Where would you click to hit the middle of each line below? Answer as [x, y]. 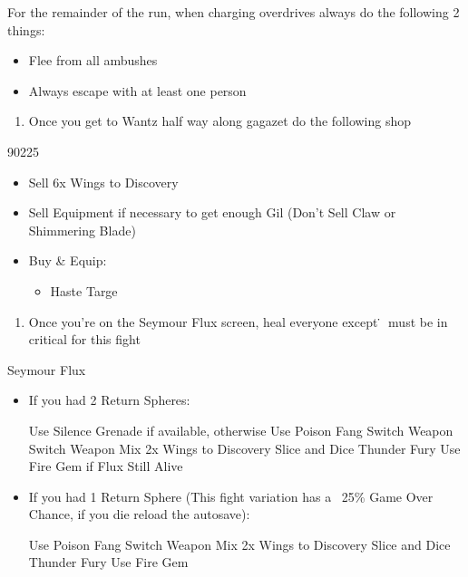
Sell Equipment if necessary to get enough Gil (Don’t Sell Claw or [212, 212]
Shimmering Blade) [82, 230]
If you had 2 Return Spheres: [109, 400]
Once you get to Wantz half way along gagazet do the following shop [220, 121]
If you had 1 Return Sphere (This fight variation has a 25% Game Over [231, 496]
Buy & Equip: [68, 260]
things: [26, 29]
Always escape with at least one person [137, 90]
